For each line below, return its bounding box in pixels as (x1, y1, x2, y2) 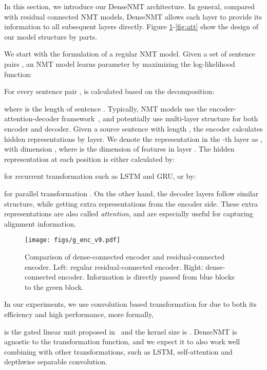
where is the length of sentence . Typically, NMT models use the (4, 103, 207, 114)
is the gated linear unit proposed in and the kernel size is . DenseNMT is (4, 326, 237, 337)
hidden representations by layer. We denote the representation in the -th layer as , (4, 133, 262, 144)
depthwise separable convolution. (4, 356, 107, 367)
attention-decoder (4, 113, 60, 124)
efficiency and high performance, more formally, (4, 308, 154, 319)
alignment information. (4, 218, 77, 229)
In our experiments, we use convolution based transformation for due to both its (4, 299, 257, 309)
